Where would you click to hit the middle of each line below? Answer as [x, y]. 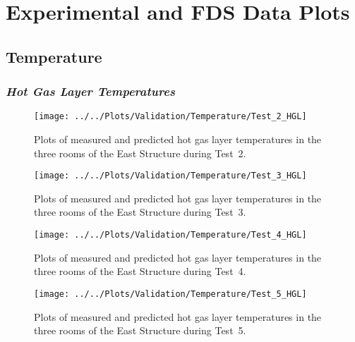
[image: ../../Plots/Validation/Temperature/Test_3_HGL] [170, 176]
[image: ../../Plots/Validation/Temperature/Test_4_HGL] [170, 235]
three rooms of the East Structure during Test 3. [140, 212]
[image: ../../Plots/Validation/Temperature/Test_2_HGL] [170, 117]
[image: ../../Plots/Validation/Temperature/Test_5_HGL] [170, 294]
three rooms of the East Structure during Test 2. [140, 153]
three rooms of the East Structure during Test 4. [140, 271]
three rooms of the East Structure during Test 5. [140, 330]
